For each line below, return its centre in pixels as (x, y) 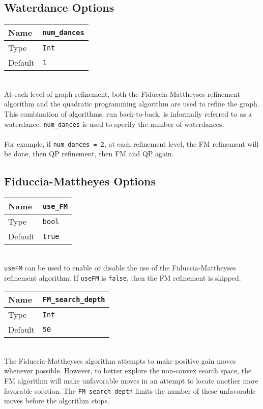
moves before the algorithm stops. (57, 401)
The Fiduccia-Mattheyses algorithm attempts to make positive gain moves (120, 360)
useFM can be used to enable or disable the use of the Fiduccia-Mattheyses (120, 267)
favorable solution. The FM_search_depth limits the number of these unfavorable (130, 390)
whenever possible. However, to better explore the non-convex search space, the (128, 371)
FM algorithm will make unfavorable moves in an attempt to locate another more (131, 380)
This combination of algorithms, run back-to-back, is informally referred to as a (128, 113)
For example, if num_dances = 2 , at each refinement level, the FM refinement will (131, 143)
